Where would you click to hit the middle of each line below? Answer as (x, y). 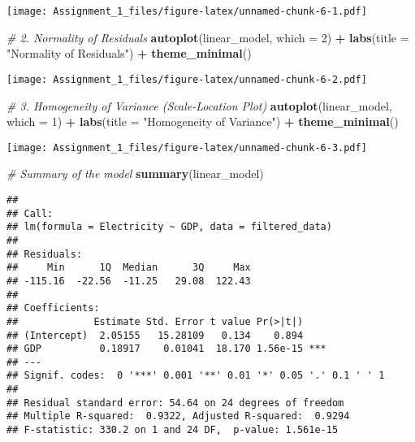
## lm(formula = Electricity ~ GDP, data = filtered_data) (169, 227)
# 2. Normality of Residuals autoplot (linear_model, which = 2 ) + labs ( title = (208, 37)
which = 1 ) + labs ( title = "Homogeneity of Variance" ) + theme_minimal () (203, 121)
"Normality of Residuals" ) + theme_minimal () (129, 53)
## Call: (30, 213)
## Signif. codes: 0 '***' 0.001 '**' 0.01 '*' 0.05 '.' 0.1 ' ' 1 (196, 376)
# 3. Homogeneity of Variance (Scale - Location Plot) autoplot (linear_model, (199, 105)
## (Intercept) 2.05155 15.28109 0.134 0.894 (155, 335)
